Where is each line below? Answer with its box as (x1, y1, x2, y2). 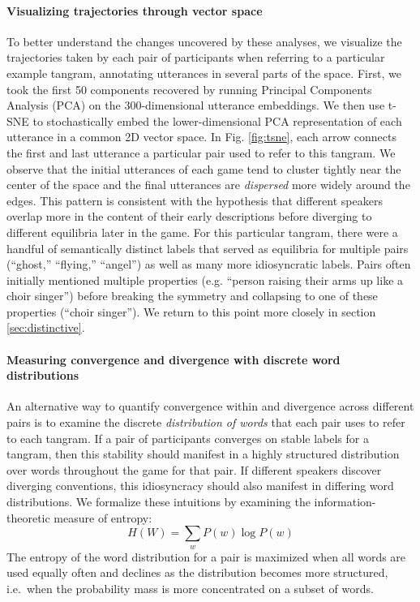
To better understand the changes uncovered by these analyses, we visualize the (6, 32, 402, 49)
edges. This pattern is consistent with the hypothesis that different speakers (6, 191, 383, 209)
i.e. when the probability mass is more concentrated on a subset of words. (6, 579, 374, 596)
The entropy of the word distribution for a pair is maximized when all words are (6, 548, 406, 565)
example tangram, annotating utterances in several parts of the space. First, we (6, 64, 401, 81)
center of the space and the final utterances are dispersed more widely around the (6, 176, 410, 193)
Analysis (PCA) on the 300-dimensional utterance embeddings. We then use (6, 97, 385, 114)
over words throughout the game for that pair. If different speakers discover (6, 461, 382, 478)
